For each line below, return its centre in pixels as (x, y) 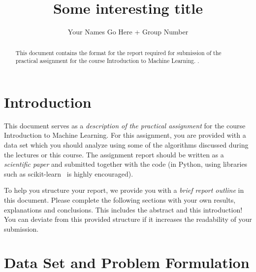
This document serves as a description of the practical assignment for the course (125, 125)
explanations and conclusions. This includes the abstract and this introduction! (123, 209)
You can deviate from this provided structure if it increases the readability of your (128, 219)
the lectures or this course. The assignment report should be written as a (114, 154)
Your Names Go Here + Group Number (128, 32)
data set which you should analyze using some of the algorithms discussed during (126, 144)
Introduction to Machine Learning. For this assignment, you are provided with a (125, 135)
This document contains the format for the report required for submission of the (118, 52)
